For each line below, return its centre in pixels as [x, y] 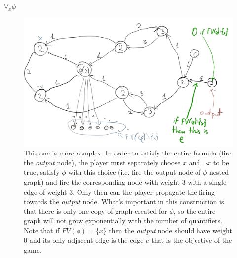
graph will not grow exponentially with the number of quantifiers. [123, 221]
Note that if [42, 230]
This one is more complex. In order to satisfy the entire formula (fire [128, 153]
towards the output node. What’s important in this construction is [124, 201]
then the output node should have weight [170, 230]
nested [219, 172]
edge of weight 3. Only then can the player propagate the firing [119, 191]
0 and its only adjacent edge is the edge [84, 240]
